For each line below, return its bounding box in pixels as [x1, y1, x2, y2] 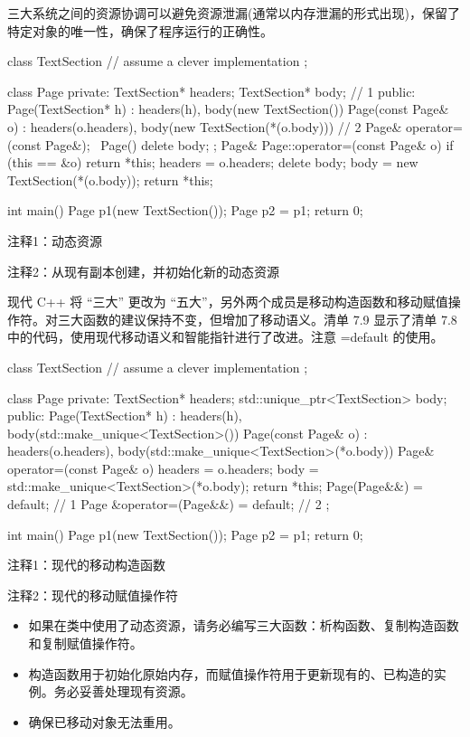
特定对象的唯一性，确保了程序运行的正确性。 [7, 21, 273, 40]
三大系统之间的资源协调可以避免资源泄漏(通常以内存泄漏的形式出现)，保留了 [7, 4, 460, 22]
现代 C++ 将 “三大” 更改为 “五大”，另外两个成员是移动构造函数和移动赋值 [7, 292, 448, 311]
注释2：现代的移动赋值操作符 [7, 585, 178, 604]
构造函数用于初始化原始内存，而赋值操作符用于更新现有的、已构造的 [28, 664, 434, 683]
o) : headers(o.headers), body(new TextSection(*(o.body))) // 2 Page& [7, 117, 402, 136]
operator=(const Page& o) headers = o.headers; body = [7, 458, 319, 477]
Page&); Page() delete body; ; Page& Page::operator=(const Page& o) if [45, 135, 454, 154]
